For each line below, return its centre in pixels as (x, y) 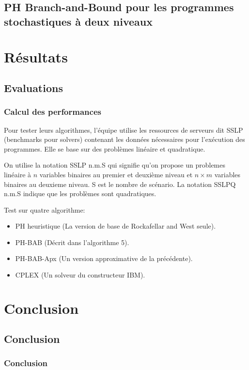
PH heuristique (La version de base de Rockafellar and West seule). (116, 226)
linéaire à (18, 174)
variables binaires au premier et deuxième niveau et (116, 174)
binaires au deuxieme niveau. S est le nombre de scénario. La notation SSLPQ (120, 184)
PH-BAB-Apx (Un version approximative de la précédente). (104, 258)
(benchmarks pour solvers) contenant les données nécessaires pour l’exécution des (124, 139)
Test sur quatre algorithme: (45, 209)
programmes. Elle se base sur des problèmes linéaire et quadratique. (105, 148)
